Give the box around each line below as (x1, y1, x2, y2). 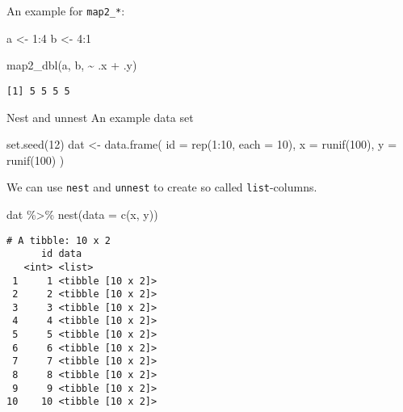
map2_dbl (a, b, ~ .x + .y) (6, 57, 137, 74)
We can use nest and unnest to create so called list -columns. (6, 179, 317, 195)
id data (40, 248, 82, 260)
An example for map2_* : (6, 2, 125, 19)
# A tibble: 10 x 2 (6, 234, 111, 246)
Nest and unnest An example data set (6, 108, 194, 125)
